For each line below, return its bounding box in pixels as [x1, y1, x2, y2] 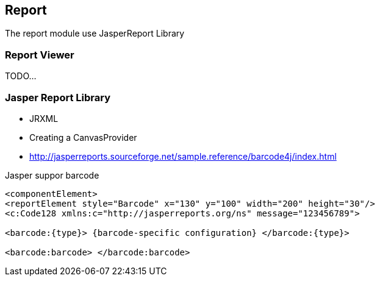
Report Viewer [5, 48, 74, 61]
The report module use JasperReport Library [5, 28, 185, 39]
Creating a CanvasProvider [29, 132, 137, 143]
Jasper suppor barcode [5, 169, 99, 180]
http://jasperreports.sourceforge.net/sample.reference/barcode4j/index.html [29, 151, 337, 162]
